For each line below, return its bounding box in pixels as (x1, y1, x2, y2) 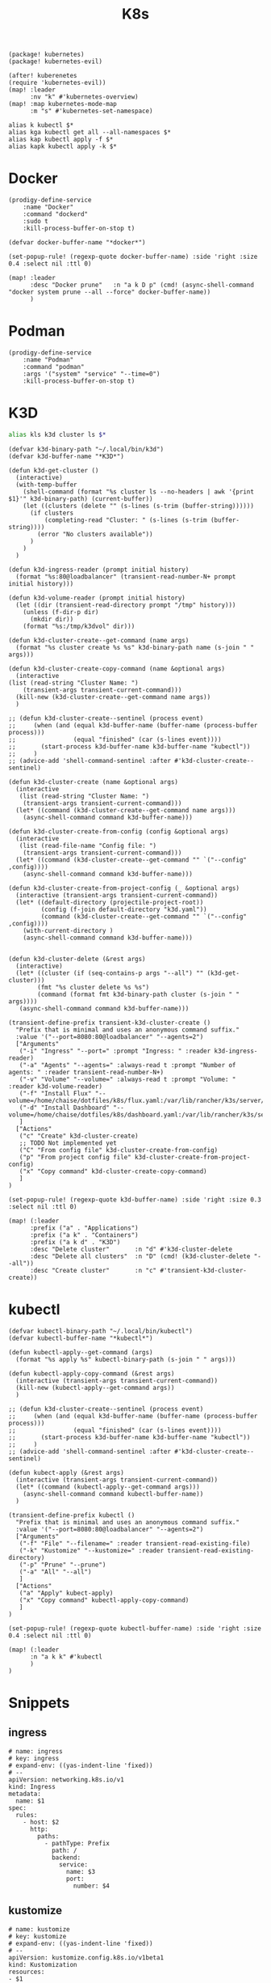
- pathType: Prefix (44, 1839, 110, 1847)
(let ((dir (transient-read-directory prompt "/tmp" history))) (15, 600, 236, 609)
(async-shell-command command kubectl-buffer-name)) (23, 1489, 204, 1498)
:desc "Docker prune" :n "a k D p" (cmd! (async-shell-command (29, 281, 254, 290)
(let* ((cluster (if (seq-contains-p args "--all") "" (15, 968, 204, 977)
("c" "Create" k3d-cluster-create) (19, 1132, 139, 1140)
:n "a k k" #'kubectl (29, 1652, 103, 1661)
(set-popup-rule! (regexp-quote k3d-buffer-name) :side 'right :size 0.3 (8, 1195, 262, 1204)
